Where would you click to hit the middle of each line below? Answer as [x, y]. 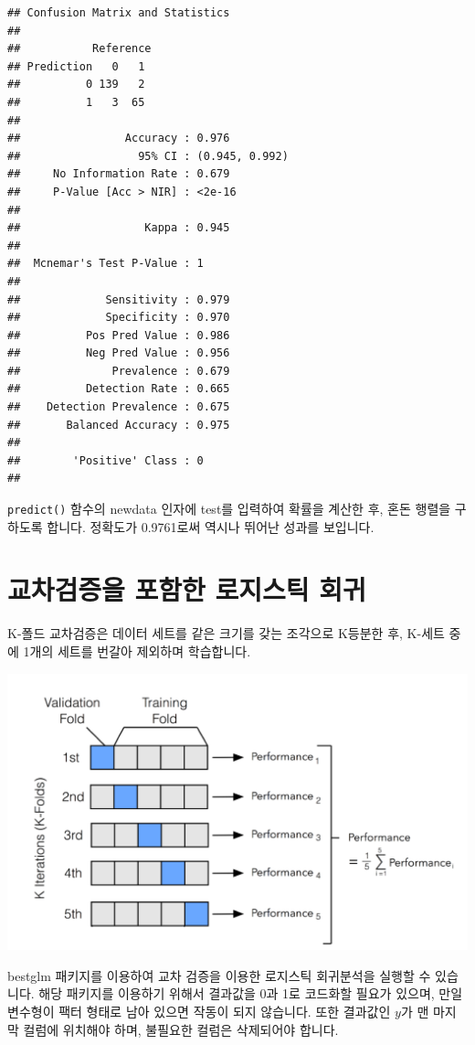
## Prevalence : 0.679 [119, 371]
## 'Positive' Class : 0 [106, 460]
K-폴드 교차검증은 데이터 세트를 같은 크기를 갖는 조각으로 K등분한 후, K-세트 [226, 633]
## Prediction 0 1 [76, 66]
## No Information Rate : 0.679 [119, 174]
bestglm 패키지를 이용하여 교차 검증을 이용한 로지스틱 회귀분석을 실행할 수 [219, 975]
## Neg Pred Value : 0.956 [119, 353]
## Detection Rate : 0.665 [119, 389]
